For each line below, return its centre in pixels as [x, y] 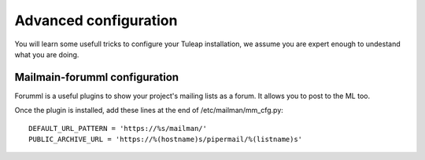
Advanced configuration [96, 20]
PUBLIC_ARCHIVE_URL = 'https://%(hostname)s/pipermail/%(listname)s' [166, 140]
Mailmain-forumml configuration [97, 77]
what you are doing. [47, 54]
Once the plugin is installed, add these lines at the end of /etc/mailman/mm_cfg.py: [149, 111]
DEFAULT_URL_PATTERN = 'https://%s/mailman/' [118, 128]
